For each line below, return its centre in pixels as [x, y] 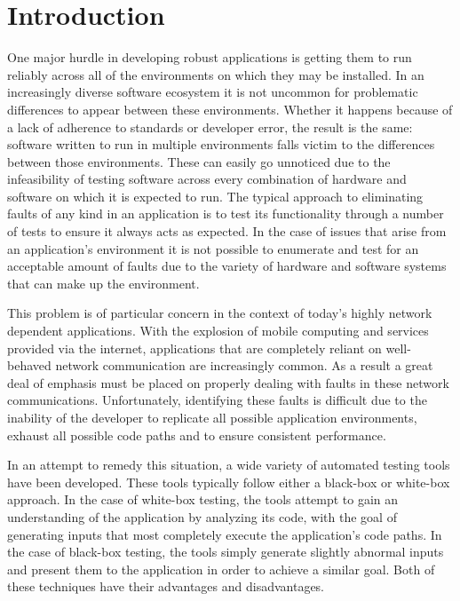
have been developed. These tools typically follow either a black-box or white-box [229, 482]
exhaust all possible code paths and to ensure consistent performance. [197, 435]
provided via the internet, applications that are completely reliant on [194, 348]
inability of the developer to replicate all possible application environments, [212, 417]
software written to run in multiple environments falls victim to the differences [221, 144]
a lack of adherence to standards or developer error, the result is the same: [210, 127]
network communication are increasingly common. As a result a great [244, 365]
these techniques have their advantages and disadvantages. [166, 586]
